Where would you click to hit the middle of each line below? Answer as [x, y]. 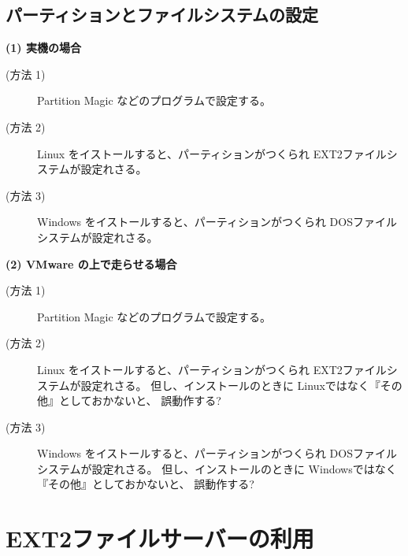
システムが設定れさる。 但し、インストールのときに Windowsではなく [217, 468]
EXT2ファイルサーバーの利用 [160, 538]
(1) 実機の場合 [43, 48]
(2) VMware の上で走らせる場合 [91, 263]
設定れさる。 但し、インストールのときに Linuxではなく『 [230, 385]
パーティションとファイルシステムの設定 [162, 15]
